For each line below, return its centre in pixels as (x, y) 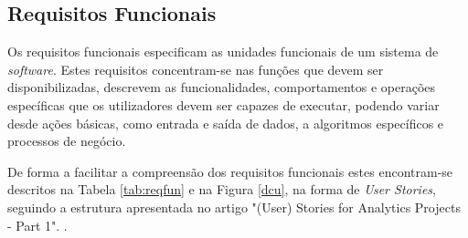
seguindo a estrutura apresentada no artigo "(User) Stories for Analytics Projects (234, 207)
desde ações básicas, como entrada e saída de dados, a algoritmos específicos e (226, 123)
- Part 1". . (37, 225)
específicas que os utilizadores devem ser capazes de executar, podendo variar (223, 104)
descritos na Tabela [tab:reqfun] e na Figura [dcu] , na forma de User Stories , (222, 189)
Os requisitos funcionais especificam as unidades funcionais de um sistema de (223, 52)
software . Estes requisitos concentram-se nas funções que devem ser (196, 69)
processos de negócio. (67, 141)
